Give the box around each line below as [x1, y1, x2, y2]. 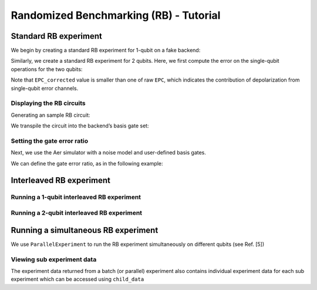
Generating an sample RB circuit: [11, 112, 90, 119]
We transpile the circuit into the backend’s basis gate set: [11, 122, 149, 129]
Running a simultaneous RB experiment [11, 225, 158, 235]
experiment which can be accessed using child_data [11, 276, 144, 283]
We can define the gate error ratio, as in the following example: [11, 160, 164, 167]
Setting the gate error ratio [11, 137, 88, 145]
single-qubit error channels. [11, 85, 79, 92]
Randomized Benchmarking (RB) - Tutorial [11, 9, 221, 22]
